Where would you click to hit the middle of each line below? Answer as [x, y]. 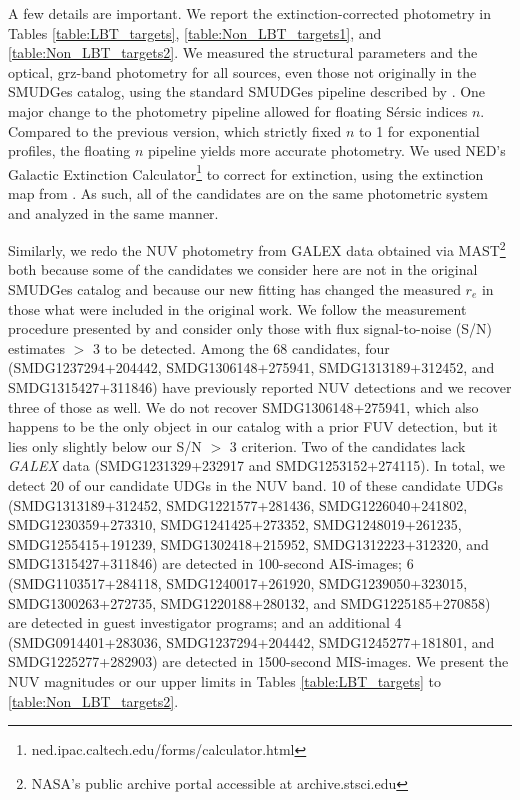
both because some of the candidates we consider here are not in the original [243, 269]
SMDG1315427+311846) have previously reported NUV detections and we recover [260, 387]
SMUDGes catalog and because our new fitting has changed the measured [234, 289]
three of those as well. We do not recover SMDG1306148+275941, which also [243, 406]
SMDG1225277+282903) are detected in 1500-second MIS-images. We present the [258, 661]
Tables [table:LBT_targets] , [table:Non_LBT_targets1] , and [195, 32]
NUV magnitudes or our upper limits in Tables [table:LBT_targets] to [224, 680]
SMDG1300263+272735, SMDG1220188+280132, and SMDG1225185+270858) [249, 602]
